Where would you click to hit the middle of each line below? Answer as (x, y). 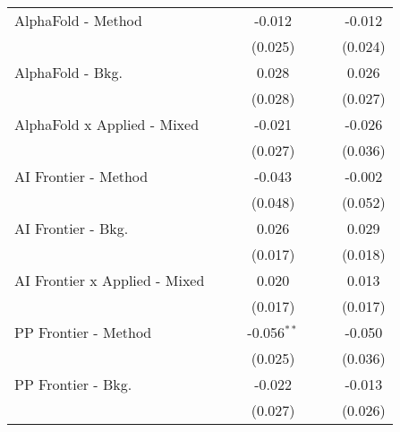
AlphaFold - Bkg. (68, 72)
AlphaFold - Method (78, 20)
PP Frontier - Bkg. (73, 384)
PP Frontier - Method (83, 332)
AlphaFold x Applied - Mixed (107, 124)
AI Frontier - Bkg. (72, 228)
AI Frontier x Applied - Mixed (110, 280)
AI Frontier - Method (81, 176)
